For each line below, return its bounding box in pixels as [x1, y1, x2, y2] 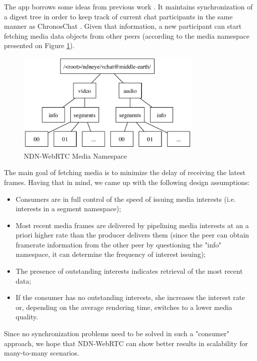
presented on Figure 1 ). [4, 40, 75, 51]
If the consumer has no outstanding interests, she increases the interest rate [15, 292, 245, 302]
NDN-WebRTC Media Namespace [24, 150, 127, 161]
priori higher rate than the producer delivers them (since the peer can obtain [15, 230, 249, 240]
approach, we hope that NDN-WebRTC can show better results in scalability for [4, 338, 248, 348]
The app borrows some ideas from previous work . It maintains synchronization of [4, 1, 253, 11]
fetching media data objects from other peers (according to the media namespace [4, 30, 250, 41]
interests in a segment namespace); [15, 203, 121, 214]
